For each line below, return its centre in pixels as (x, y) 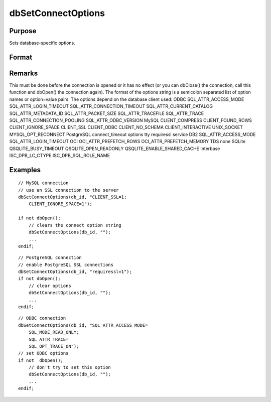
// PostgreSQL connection (50, 258)
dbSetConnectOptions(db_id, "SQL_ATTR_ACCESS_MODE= (83, 325)
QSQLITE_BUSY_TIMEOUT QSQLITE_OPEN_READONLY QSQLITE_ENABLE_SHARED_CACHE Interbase (115, 149)
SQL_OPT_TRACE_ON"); (54, 346)
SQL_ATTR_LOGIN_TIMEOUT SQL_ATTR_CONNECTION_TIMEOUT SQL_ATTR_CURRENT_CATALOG (111, 106)
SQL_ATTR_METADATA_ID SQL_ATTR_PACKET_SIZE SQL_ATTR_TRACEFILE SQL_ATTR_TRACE (107, 113)
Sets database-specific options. (42, 43)
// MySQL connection (43, 183)
